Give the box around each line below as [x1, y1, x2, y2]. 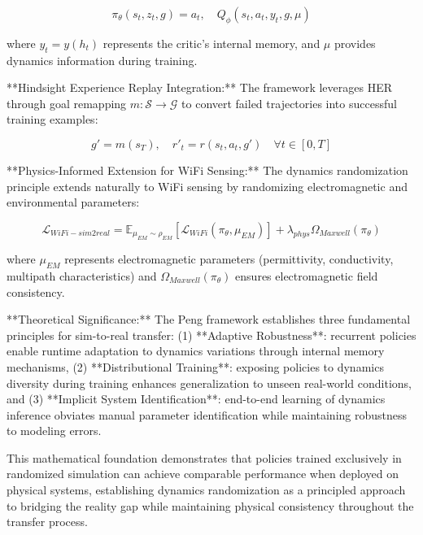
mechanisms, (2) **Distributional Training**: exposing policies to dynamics [7, 358, 384, 375]
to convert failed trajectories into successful [181, 94, 397, 111]
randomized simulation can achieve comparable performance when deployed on [7, 465, 399, 482]
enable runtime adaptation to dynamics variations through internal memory [7, 342, 385, 359]
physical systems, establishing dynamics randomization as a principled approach [7, 481, 406, 498]
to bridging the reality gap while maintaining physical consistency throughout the [7, 497, 414, 514]
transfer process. [7, 513, 88, 530]
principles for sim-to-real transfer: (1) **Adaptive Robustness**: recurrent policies [7, 326, 416, 343]
